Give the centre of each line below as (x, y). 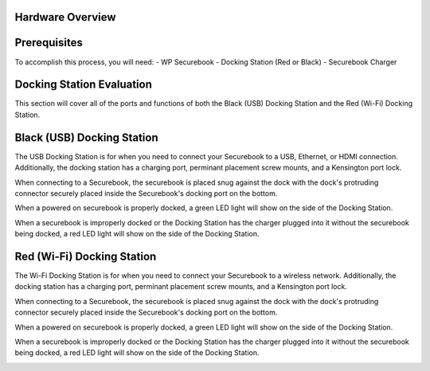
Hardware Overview (65, 17)
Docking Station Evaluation (84, 85)
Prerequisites (49, 43)
